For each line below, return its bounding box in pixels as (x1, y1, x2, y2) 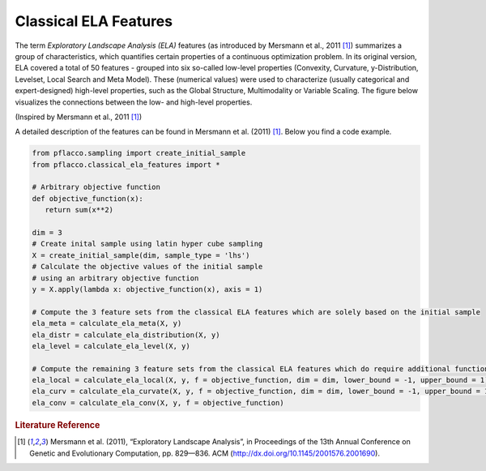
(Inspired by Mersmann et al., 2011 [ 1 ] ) (15, 112, 143, 122)
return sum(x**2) (45, 205, 113, 215)
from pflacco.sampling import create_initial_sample (32, 148, 246, 158)
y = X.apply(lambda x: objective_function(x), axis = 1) (32, 285, 263, 293)
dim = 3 (32, 228, 62, 237)
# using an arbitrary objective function (32, 273, 199, 283)
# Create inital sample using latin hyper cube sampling (32, 239, 263, 249)
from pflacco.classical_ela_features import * (32, 160, 220, 169)
